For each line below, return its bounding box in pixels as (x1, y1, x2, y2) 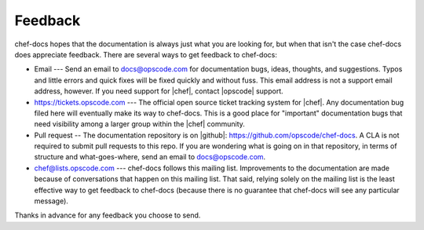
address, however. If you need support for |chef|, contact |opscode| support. (34, 86, 284, 96)
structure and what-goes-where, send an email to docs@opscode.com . (34, 152, 266, 162)
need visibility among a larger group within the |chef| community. (34, 119, 245, 129)
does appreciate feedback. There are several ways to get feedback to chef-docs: (14, 49, 278, 59)
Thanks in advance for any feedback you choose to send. (14, 210, 201, 220)
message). (34, 196, 68, 206)
